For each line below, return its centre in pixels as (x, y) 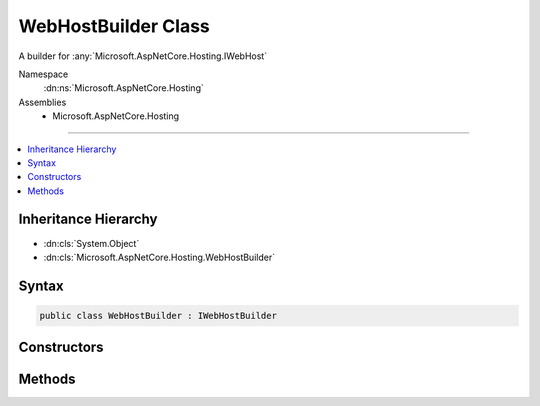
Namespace (43, 74)
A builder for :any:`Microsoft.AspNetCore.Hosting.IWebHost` (143, 56)
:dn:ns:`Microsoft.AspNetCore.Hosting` (123, 88)
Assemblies (42, 102)
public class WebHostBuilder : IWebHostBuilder (158, 315)
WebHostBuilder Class (114, 26)
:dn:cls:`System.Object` (91, 243)
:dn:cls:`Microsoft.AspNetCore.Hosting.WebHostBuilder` (159, 257)
